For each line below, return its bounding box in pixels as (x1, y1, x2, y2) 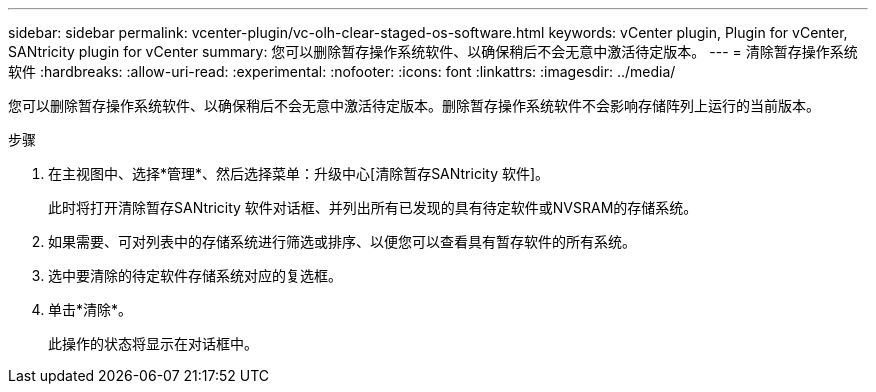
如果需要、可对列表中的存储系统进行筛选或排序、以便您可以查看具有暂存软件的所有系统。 (48, 233, 636, 250)
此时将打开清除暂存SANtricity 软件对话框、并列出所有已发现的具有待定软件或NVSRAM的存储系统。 (48, 199, 698, 216)
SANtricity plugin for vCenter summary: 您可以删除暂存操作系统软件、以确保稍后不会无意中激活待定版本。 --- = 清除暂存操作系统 (8, 43, 858, 60)
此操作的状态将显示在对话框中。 (48, 335, 258, 352)
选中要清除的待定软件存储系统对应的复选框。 (48, 267, 342, 284)
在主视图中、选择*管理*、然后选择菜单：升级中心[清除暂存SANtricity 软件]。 (48, 165, 550, 182)
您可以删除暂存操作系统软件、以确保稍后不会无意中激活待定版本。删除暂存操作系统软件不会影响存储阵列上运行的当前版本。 (8, 97, 820, 114)
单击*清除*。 (48, 301, 133, 318)
